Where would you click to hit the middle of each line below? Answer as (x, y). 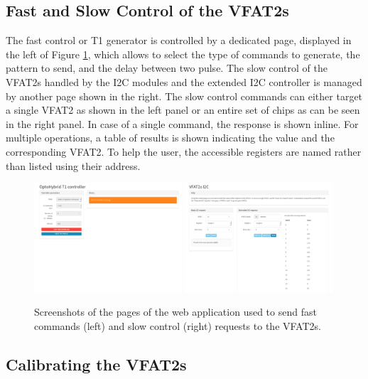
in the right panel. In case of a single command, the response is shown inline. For (182, 123)
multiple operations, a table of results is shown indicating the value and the (170, 138)
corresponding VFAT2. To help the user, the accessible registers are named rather (184, 151)
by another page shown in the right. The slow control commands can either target (184, 96)
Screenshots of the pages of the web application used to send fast (175, 312)
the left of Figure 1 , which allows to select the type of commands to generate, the (183, 54)
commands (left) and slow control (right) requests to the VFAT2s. (178, 325)
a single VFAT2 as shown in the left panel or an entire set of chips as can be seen (183, 110)
